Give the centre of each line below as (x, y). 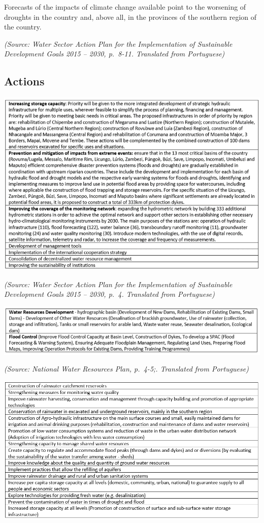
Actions (24, 81)
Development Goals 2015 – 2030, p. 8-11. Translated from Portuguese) (114, 54)
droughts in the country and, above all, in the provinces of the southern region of (130, 17)
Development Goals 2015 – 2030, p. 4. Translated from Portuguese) (110, 294)
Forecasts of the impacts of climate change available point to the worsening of (125, 7)
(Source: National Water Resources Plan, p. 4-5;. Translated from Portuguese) (126, 369)
